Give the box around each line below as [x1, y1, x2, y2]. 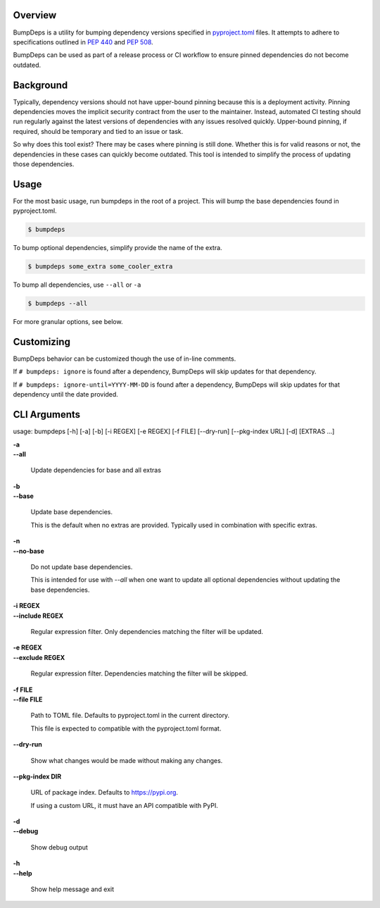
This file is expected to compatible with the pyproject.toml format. [30, 724, 222, 733]
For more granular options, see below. [13, 318, 123, 326]
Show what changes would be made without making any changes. [30, 756, 223, 764]
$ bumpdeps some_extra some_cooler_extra [27, 263, 173, 270]
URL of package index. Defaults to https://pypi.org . [30, 788, 179, 797]
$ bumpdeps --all [27, 299, 88, 308]
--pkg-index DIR [13, 772, 62, 780]
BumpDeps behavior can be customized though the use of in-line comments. [13, 354, 236, 363]
